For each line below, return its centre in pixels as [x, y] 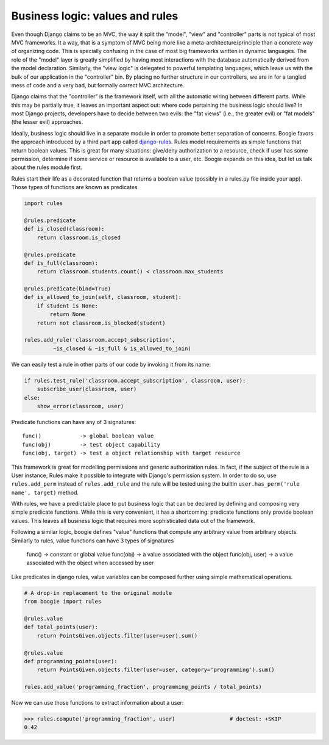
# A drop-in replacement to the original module [98, 593]
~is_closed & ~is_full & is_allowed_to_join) [122, 348]
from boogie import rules [63, 602]
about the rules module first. [47, 167]
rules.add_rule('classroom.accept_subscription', [100, 340]
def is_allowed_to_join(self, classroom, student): [103, 297]
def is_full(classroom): [61, 263]
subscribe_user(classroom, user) [87, 389]
